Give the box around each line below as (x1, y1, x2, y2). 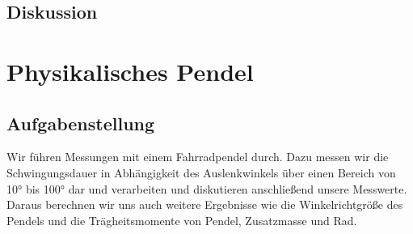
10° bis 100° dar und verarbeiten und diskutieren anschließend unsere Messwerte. (6, 180, 407, 197)
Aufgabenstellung (6, 110, 155, 135)
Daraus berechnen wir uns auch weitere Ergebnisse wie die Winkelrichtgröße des (6, 196, 403, 213)
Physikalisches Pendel (6, 54, 254, 87)
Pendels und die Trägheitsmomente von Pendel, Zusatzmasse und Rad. (6, 211, 357, 228)
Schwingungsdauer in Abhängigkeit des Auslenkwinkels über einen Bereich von (6, 164, 396, 181)
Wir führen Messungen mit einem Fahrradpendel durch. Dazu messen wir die (6, 148, 389, 165)
